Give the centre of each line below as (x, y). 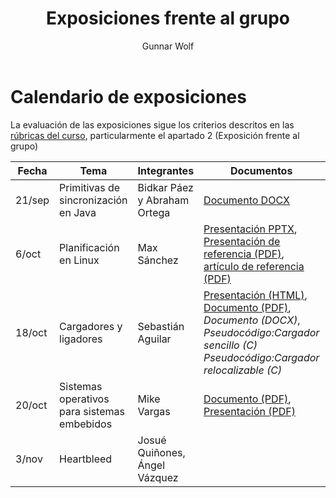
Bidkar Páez (165, 187)
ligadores (81, 339)
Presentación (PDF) (250, 411)
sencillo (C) (230, 345)
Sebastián (161, 326)
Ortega (154, 212)
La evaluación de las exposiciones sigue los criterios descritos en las (152, 124)
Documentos (261, 170)
